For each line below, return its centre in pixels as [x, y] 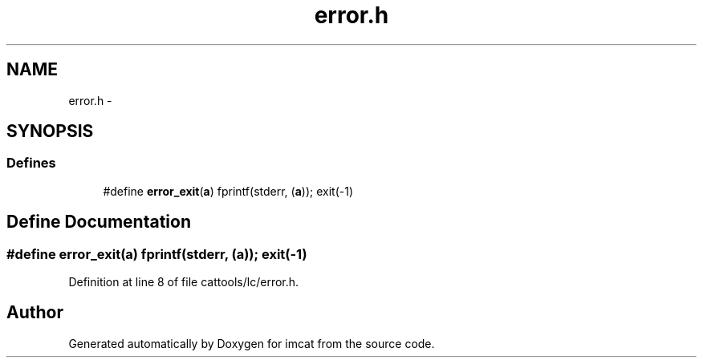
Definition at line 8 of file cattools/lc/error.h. [184, 282]
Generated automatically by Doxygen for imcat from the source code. [252, 343]
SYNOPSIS [50, 131]
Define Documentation [99, 222]
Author [35, 313]
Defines [31, 163]
